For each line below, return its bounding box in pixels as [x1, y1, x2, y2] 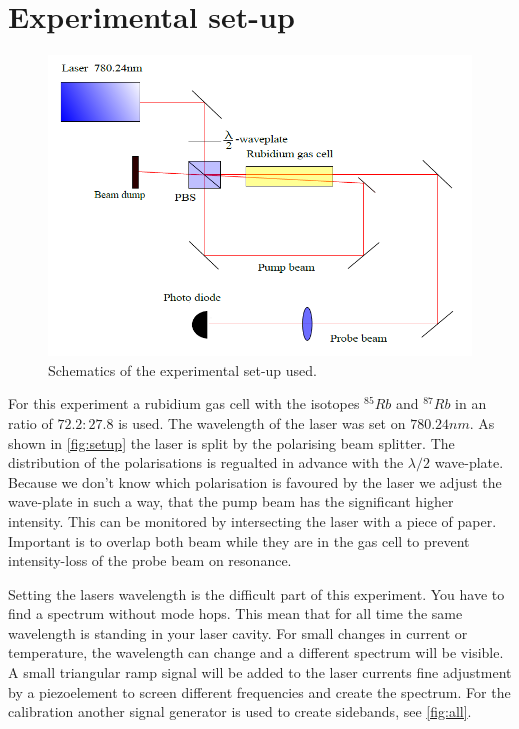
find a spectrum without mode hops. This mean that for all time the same [8, 603, 463, 624]
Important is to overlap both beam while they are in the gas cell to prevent [8, 530, 470, 551]
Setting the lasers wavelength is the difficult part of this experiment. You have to [8, 583, 505, 604]
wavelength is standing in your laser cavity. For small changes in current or [8, 622, 468, 643]
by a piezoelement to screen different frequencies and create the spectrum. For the [8, 681, 511, 702]
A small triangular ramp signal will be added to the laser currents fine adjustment [8, 662, 512, 683]
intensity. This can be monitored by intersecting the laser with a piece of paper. [8, 510, 497, 531]
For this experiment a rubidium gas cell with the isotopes [8, 393, 360, 414]
